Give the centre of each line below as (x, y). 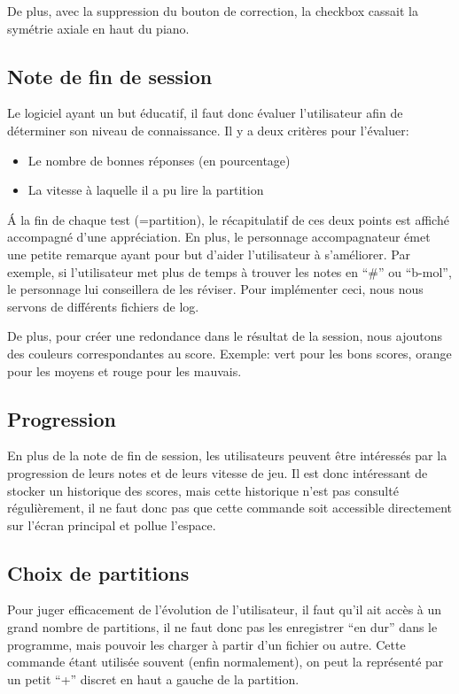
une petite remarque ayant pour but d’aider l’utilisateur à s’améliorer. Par (209, 254)
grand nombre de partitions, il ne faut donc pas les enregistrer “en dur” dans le (222, 627)
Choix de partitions (98, 572)
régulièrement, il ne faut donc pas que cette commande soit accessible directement (230, 508)
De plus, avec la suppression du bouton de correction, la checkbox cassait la (213, 11)
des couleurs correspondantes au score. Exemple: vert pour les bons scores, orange (229, 353)
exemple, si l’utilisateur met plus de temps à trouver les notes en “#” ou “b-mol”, (229, 271)
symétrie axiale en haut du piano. (98, 28)
